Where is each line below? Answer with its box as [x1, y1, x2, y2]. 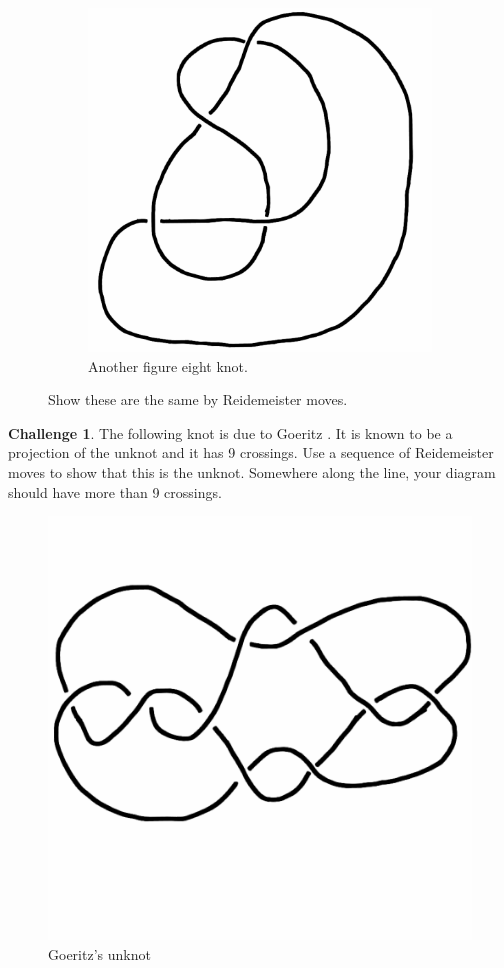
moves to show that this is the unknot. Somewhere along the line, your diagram [8, 461, 496, 482]
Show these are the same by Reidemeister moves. [48, 389, 348, 410]
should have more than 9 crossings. [8, 481, 222, 502]
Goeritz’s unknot [48, 943, 151, 964]
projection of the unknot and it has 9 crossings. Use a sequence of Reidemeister [8, 442, 494, 463]
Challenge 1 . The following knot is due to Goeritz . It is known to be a [8, 422, 453, 443]
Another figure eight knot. [88, 355, 248, 376]
